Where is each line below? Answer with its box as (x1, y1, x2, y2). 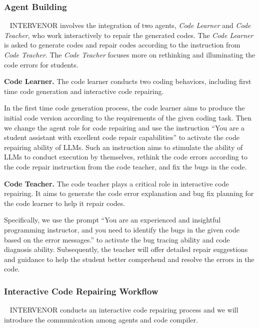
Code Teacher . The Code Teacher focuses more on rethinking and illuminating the (4, 49, 255, 59)
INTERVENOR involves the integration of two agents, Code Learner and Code (9, 20, 251, 30)
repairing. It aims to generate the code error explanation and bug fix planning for (4, 188, 254, 198)
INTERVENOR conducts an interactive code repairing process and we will (9, 304, 238, 315)
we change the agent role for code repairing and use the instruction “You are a (4, 122, 245, 132)
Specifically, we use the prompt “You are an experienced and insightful (4, 214, 221, 225)
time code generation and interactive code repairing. (4, 85, 164, 96)
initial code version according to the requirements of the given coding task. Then (4, 112, 252, 122)
